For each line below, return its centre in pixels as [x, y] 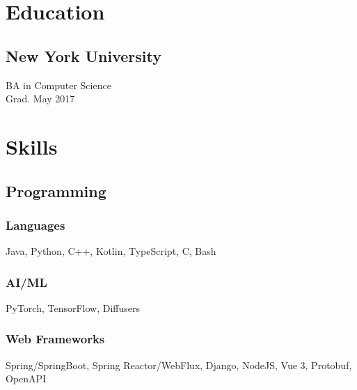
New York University [84, 55]
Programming [56, 190]
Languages [35, 225]
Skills [32, 146]
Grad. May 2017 [40, 99]
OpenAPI [26, 379]
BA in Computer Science [58, 85]
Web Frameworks [55, 339]
